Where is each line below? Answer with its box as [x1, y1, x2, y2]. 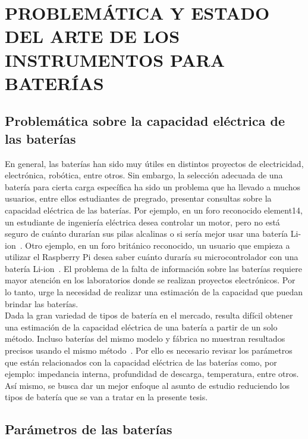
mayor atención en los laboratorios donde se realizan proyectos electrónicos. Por [5, 274, 296, 286]
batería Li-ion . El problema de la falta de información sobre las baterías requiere [5, 262, 302, 274]
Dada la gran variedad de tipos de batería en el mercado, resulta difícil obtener [5, 309, 293, 321]
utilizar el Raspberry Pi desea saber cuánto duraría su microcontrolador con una [5, 251, 298, 263]
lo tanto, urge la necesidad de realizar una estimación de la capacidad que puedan [5, 286, 303, 298]
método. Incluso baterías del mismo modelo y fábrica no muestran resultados [5, 332, 285, 345]
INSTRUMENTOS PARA [5, 47, 225, 72]
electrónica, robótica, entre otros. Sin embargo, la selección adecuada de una [5, 169, 283, 181]
